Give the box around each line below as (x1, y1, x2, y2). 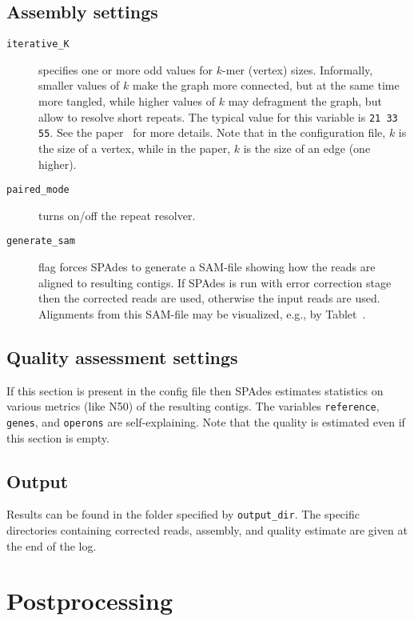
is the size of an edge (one (243, 139, 371, 156)
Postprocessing (6, 584, 173, 617)
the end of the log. (6, 537, 97, 554)
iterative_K (6, 38, 70, 50)
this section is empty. (6, 429, 109, 446)
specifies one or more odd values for (38, 61, 213, 78)
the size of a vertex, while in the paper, (38, 139, 231, 156)
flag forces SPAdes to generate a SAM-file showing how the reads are (38, 258, 376, 275)
